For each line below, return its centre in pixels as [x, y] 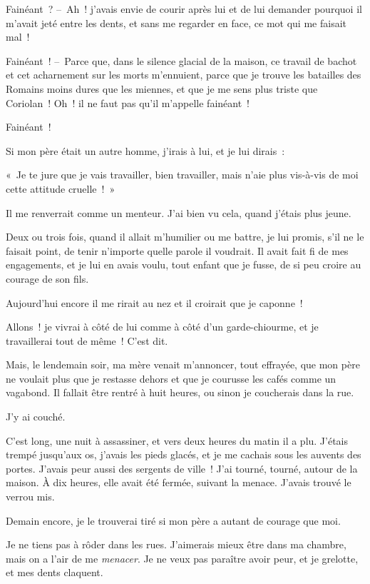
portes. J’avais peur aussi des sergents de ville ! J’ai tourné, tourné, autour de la [182, 468]
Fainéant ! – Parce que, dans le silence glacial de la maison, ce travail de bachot [181, 60]
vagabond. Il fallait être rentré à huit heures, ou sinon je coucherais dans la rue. [180, 392]
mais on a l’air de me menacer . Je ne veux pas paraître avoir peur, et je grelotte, [182, 558]
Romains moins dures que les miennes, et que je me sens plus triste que [162, 88]
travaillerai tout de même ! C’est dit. [87, 340]
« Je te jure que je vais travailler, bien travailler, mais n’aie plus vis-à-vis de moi [182, 175]
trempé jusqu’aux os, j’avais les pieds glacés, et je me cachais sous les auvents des [184, 454]
